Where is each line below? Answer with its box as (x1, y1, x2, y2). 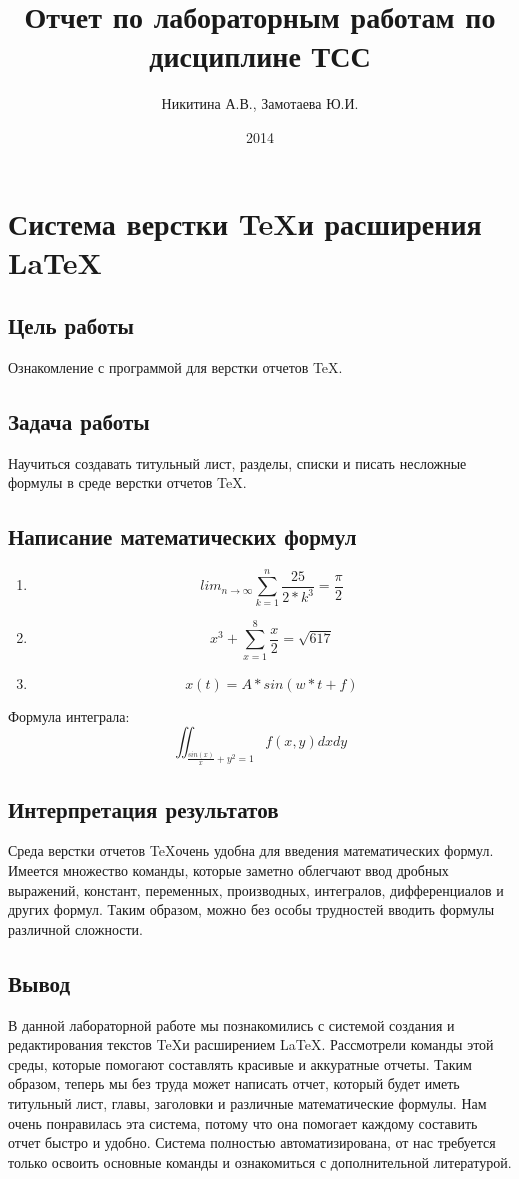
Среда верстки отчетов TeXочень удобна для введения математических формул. (8, 840, 494, 861)
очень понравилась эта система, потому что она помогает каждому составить (8, 1112, 478, 1133)
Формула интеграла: (8, 705, 130, 726)
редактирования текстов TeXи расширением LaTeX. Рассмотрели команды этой (8, 1034, 494, 1055)
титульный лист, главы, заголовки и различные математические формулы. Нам (8, 1093, 487, 1114)
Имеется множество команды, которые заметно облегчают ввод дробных (8, 860, 449, 881)
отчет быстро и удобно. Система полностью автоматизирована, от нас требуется (8, 1132, 496, 1153)
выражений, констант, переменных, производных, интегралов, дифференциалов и (8, 879, 504, 900)
